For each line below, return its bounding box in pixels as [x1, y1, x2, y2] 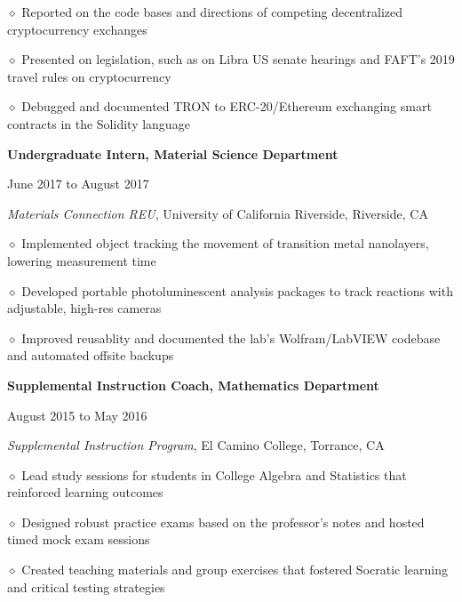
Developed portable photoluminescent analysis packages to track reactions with [21, 281, 453, 300]
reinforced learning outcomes [7, 483, 163, 502]
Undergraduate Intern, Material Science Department [7, 144, 339, 163]
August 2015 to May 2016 [7, 405, 147, 424]
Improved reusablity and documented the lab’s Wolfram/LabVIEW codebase [21, 328, 441, 347]
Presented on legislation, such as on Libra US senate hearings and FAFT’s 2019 [21, 50, 455, 68]
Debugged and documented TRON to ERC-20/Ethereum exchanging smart [21, 97, 432, 116]
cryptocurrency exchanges [7, 20, 147, 38]
